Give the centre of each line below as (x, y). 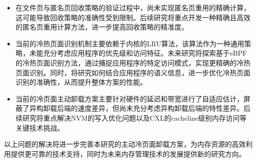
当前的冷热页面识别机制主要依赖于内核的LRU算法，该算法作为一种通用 (130, 43)
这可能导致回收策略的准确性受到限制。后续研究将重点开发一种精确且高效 (133, 17)
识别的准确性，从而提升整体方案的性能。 (81, 82)
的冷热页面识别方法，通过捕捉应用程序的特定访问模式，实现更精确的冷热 (133, 62)
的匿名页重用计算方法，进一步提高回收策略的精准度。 (102, 27)
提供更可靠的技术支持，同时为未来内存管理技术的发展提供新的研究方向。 (128, 153)
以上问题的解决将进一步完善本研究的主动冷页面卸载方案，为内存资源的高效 (125, 144)
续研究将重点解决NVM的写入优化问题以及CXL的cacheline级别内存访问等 (131, 117)
